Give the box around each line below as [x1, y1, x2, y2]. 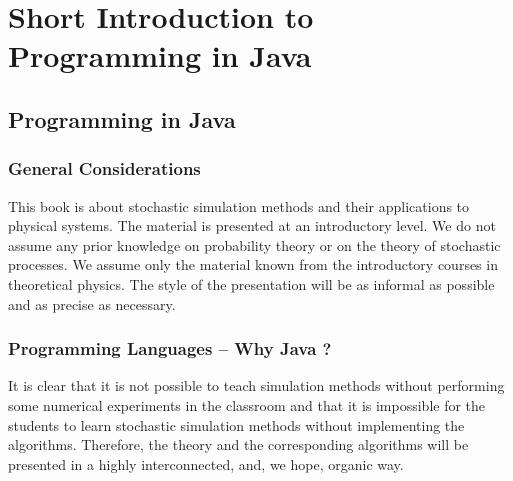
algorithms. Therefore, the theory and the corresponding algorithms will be [8, 434, 469, 455]
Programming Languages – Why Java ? [8, 336, 332, 361]
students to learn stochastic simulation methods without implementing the [8, 414, 465, 435]
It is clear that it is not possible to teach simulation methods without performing [8, 375, 505, 396]
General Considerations [8, 156, 201, 181]
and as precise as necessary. [8, 293, 176, 314]
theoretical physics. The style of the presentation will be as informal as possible [8, 273, 495, 294]
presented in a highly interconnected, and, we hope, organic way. [8, 453, 404, 474]
